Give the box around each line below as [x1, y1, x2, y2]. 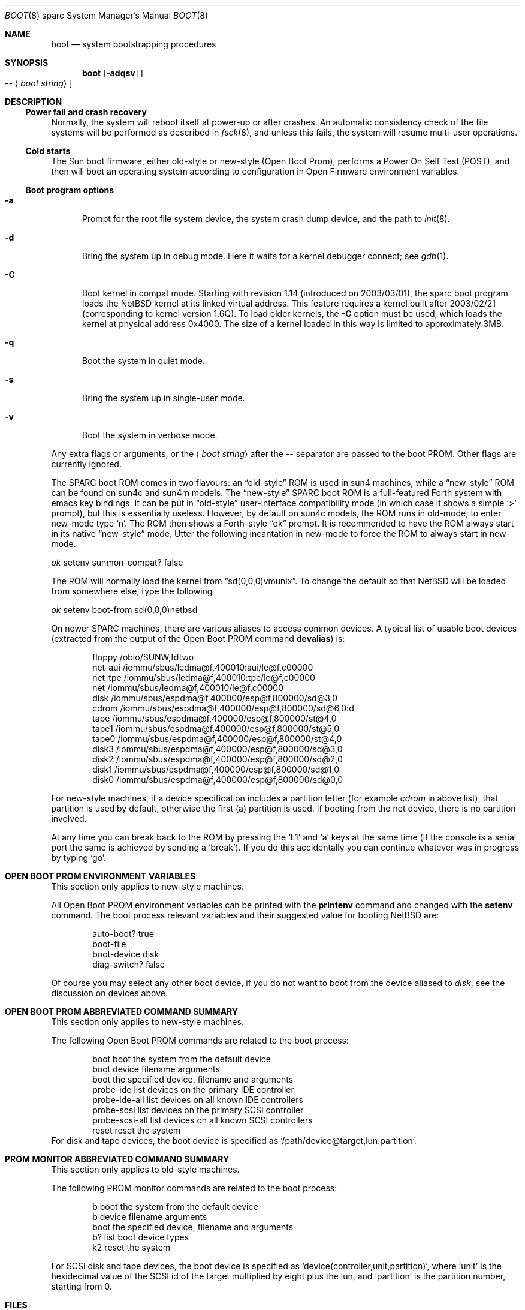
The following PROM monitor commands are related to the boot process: [51, 1183, 337, 1193]
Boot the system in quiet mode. [82, 356, 205, 366]
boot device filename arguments [92, 1064, 220, 1074]
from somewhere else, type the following [51, 586, 213, 596]
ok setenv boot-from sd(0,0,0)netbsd [51, 605, 198, 615]
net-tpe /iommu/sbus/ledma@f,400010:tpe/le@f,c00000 [92, 672, 315, 683]
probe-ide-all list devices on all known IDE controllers [92, 1095, 303, 1105]
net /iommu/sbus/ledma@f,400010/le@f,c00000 [92, 683, 283, 693]
